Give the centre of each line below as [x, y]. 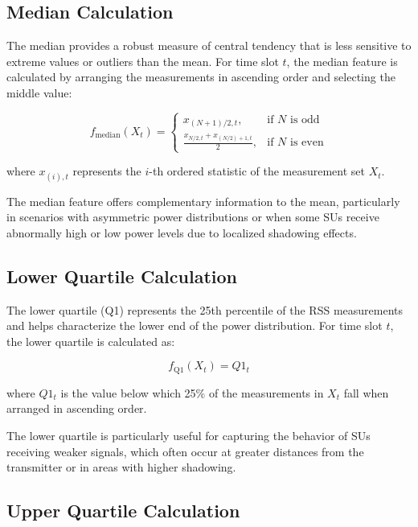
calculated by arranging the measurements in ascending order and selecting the [201, 77]
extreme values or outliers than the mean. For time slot [143, 61]
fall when [366, 392]
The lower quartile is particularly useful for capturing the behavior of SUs [189, 436]
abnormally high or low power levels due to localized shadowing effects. [182, 232]
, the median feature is [342, 61]
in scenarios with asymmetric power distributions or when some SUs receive [193, 217]
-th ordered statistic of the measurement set [257, 171]
